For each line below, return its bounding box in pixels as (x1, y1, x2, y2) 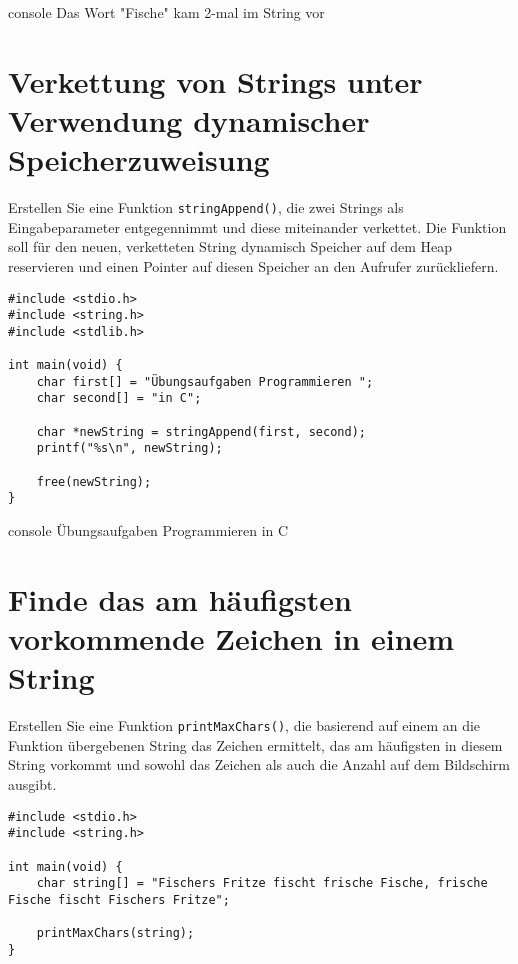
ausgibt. (8, 774, 57, 794)
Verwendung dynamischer (8, 99, 370, 140)
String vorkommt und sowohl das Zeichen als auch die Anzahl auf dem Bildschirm (8, 754, 510, 775)
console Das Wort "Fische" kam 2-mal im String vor (8, 2, 325, 22)
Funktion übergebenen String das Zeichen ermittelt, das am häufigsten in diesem (8, 734, 503, 755)
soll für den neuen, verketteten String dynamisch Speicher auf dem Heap (8, 236, 453, 257)
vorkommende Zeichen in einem (8, 618, 455, 659)
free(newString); (36, 474, 152, 489)
